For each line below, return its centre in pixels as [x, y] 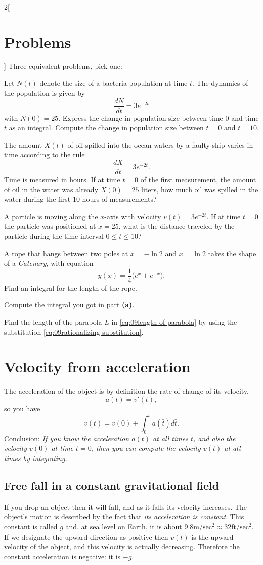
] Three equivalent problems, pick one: [63, 66]
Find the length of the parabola [53, 322]
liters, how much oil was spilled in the [200, 189]
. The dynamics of [220, 83]
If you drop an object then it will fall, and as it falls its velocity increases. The [125, 506]
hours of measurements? [119, 199]
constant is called [31, 526]
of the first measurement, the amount [198, 179]
